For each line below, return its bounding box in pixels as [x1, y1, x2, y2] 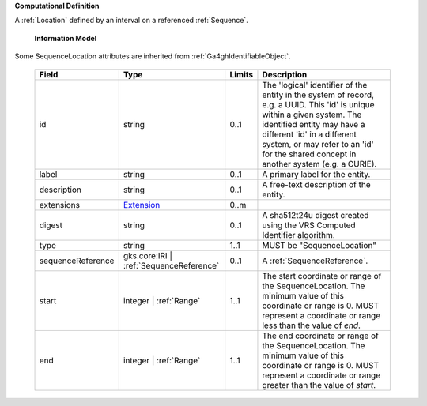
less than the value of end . [262, 320, 361, 331]
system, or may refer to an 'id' [262, 138, 375, 149]
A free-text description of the [262, 179, 371, 190]
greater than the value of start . [262, 379, 376, 390]
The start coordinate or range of [262, 270, 382, 281]
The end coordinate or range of [262, 330, 380, 341]
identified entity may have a [262, 118, 365, 130]
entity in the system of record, [262, 89, 375, 100]
